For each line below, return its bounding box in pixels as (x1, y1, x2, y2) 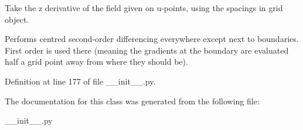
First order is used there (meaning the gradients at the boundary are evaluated (5, 44, 289, 56)
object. (5, 13, 29, 25)
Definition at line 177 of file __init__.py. (5, 75, 156, 87)
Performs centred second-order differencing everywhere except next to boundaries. (5, 33, 299, 45)
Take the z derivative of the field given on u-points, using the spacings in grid (5, 2, 283, 13)
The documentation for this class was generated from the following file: (5, 94, 260, 107)
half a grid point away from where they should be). (5, 55, 188, 68)
